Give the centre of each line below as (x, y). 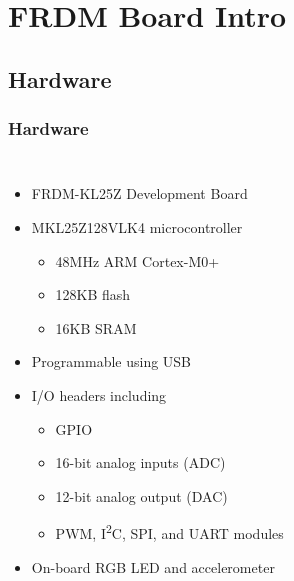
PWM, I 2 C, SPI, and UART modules (169, 531)
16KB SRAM (96, 327)
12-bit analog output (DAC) (141, 495)
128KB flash (93, 294)
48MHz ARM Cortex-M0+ (137, 260)
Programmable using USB (111, 361)
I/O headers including (99, 394)
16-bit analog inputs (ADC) (140, 462)
